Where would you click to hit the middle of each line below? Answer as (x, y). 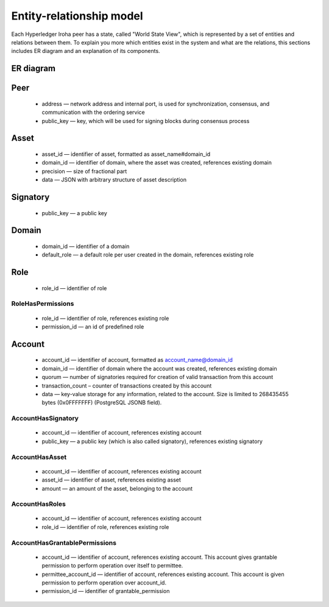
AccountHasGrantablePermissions (64, 542)
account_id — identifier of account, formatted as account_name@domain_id (137, 360)
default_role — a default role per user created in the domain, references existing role (148, 255)
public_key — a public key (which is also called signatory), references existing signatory (152, 441)
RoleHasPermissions (43, 303)
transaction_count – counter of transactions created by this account (127, 385)
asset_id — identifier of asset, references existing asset (111, 480)
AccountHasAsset (39, 457)
